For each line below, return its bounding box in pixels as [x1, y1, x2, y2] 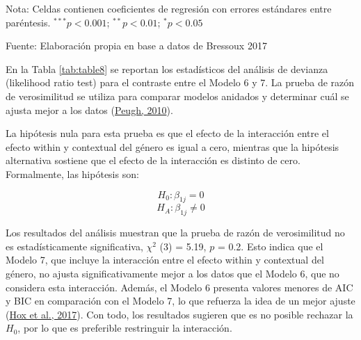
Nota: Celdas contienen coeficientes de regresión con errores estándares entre [6, 1, 332, 15]
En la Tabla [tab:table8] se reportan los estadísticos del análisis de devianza [6, 61, 328, 76]
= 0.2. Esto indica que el [217, 238, 323, 253]
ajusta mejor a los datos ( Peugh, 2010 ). [6, 102, 173, 117]
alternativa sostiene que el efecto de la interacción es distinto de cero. [6, 153, 300, 168]
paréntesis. [6, 15, 51, 29]
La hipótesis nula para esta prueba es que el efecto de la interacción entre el [6, 126, 329, 140]
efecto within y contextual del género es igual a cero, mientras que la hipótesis [6, 139, 339, 154]
